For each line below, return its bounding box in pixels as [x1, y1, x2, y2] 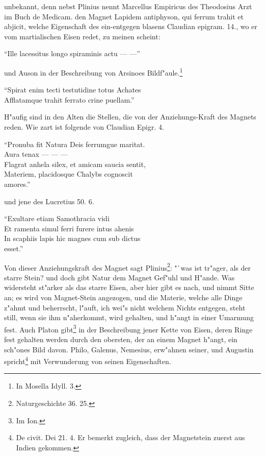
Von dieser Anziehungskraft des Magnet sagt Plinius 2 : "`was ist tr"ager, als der [4, 260, 251, 273]
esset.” [4, 243, 23, 253]
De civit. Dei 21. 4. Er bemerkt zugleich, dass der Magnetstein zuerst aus [16, 432, 245, 443]
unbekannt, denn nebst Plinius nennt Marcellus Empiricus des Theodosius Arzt [4, 1, 252, 11]
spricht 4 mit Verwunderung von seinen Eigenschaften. [4, 354, 171, 366]
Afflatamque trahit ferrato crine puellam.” [4, 94, 135, 105]
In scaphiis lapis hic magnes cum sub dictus [4, 233, 141, 244]
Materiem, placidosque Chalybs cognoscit [4, 169, 133, 179]
